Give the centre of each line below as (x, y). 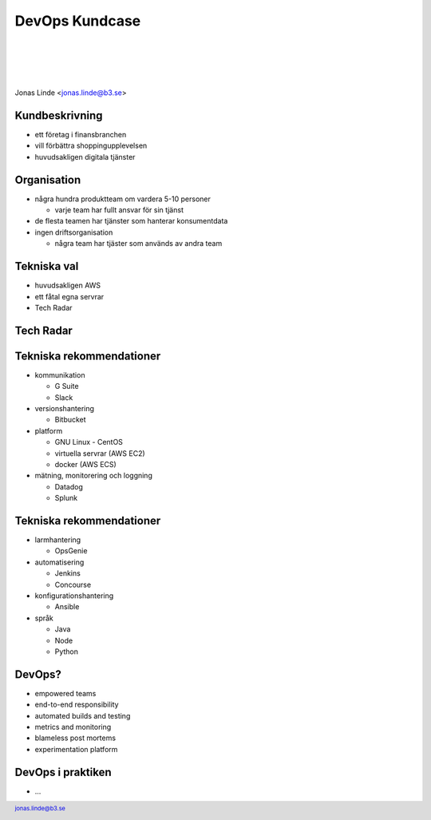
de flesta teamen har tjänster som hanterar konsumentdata (131, 221)
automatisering (59, 562)
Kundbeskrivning (59, 115)
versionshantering (65, 409)
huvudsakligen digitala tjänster (85, 156)
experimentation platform (76, 749)
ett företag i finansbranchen (81, 135)
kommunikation (60, 374)
